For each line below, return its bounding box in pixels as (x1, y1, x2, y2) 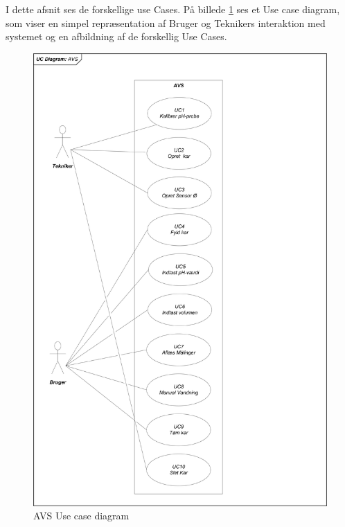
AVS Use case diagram (33, 508, 130, 523)
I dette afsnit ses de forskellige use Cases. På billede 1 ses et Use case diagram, (6, 2, 340, 16)
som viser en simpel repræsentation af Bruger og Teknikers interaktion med (6, 15, 326, 30)
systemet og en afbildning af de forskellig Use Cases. (6, 29, 227, 44)
